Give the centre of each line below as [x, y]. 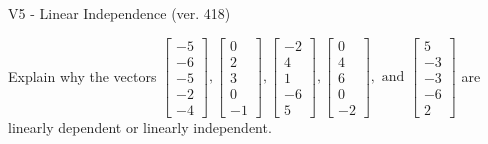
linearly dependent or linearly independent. [140, 126]
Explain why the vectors [82, 75]
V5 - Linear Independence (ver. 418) [119, 13]
